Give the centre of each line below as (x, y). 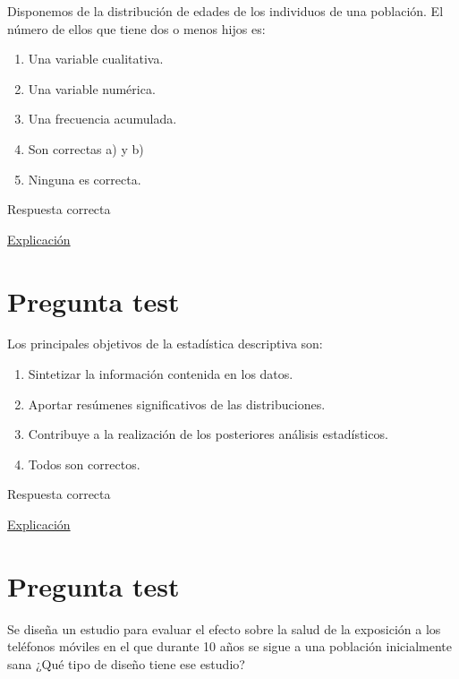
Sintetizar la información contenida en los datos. (161, 374)
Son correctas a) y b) (86, 148)
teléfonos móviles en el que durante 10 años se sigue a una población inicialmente (229, 646)
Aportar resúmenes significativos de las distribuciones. (177, 404)
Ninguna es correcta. (85, 179)
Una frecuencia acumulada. (102, 119)
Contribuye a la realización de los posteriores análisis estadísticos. (208, 434)
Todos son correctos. (84, 464)
